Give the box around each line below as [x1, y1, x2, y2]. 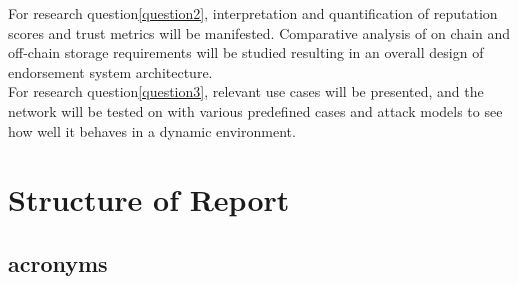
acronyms [8, 247, 108, 278]
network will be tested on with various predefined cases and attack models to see [8, 100, 503, 121]
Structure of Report [8, 179, 290, 220]
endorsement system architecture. [8, 61, 213, 82]
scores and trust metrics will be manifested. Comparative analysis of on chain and [8, 22, 510, 43]
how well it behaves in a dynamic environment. [8, 120, 296, 141]
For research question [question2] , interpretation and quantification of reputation [8, 3, 498, 23]
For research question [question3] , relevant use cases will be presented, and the [8, 81, 484, 102]
